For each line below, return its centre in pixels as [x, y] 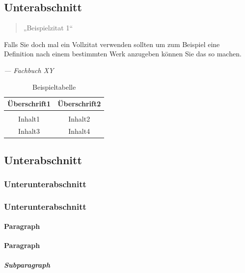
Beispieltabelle [54, 87]
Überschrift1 [29, 104]
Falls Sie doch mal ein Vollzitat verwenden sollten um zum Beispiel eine [112, 44]
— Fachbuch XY [29, 70]
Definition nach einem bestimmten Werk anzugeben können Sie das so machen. [123, 54]
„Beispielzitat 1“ [48, 28]
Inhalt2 [79, 119]
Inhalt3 [29, 131]
